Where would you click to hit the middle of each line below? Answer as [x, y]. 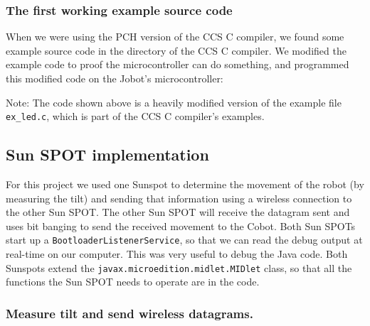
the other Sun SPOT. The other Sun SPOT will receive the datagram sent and [178, 212]
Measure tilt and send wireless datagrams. [129, 313]
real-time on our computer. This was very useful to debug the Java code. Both [177, 254]
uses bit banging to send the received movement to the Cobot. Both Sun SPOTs [181, 226]
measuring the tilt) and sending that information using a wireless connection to [179, 198]
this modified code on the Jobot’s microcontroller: [115, 78]
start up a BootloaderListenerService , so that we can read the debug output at [184, 240]
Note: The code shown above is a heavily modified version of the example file [174, 102]
